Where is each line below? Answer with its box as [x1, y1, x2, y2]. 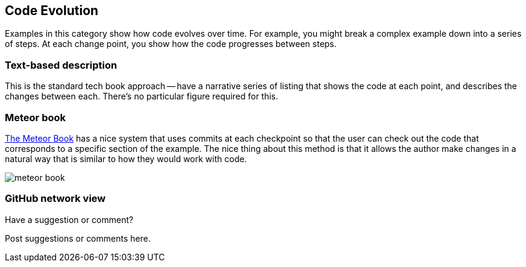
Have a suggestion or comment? [5, 214, 134, 225]
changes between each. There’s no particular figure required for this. [5, 91, 278, 102]
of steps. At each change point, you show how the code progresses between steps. [5, 39, 337, 49]
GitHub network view [5, 192, 106, 205]
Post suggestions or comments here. [5, 233, 151, 243]
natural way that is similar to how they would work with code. [5, 153, 247, 164]
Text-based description [5, 58, 117, 71]
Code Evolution [5, 3, 99, 18]
